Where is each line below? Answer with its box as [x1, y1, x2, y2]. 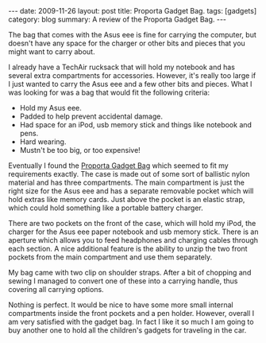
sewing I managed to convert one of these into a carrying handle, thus [8, 276, 238, 286]
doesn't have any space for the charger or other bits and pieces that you [8, 38, 246, 48]
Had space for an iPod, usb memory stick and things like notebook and [19, 120, 253, 129]
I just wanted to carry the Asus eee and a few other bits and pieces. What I [8, 80, 253, 88]
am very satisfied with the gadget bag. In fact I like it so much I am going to [8, 317, 254, 326]
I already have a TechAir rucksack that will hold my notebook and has [8, 62, 236, 72]
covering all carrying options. [8, 285, 105, 294]
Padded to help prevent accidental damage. [19, 111, 164, 121]
